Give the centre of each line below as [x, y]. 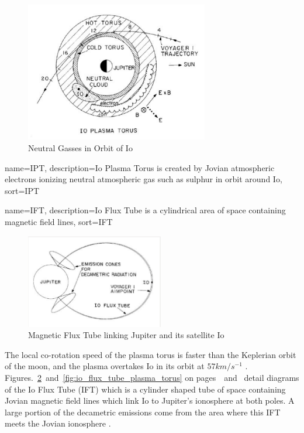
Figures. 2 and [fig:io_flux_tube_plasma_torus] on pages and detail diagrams [152, 378]
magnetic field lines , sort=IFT [59, 221]
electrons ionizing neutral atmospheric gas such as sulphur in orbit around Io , [144, 179]
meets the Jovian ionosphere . [58, 423]
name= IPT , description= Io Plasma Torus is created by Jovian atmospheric [140, 167]
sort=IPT [22, 190]
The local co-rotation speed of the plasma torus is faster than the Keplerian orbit [151, 354]
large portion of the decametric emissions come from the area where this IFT [143, 412]
